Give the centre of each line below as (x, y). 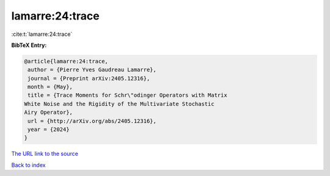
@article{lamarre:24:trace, (66, 61)
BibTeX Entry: (29, 45)
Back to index (28, 165)
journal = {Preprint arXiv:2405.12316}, (89, 78)
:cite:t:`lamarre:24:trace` (42, 34)
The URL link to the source (45, 154)
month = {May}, (50, 87)
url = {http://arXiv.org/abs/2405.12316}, (92, 121)
